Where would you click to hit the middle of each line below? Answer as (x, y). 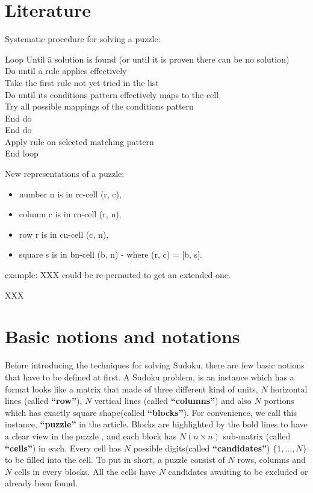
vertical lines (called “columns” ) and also (173, 401)
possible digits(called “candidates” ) (202, 448)
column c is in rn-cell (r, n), (70, 214)
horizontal (289, 389)
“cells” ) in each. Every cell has (63, 448)
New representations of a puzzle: (65, 174)
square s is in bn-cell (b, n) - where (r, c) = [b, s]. (110, 254)
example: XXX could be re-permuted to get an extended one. (118, 275)
